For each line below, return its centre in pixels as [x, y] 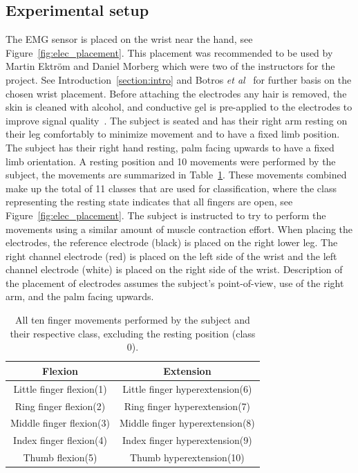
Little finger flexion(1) [60, 388]
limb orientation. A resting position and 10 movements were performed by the [171, 161]
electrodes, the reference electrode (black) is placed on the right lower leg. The [172, 242]
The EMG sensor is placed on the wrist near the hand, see [129, 39]
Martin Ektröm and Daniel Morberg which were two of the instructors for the [170, 66]
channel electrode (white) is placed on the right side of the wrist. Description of [174, 269]
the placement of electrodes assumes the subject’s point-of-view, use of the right [175, 282]
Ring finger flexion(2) [60, 406]
